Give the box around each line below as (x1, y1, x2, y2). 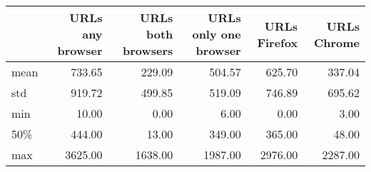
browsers (122, 42, 173, 59)
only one (192, 26, 241, 42)
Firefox (257, 34, 298, 51)
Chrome (313, 34, 360, 51)
